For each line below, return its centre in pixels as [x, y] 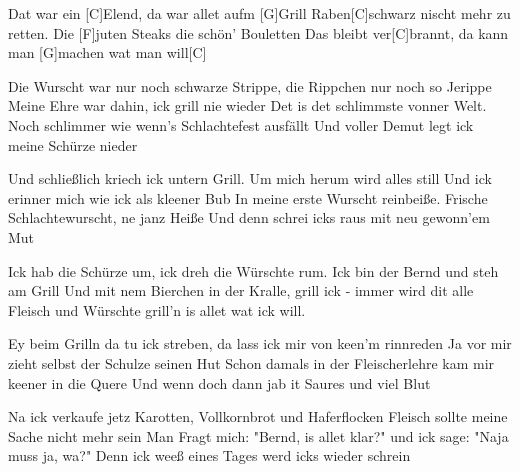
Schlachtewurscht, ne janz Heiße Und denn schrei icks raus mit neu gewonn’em [249, 217]
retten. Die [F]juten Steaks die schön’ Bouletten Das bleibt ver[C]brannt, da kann [258, 32]
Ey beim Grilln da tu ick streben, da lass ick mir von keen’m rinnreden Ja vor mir [260, 343]
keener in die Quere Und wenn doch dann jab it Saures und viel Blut [219, 382]
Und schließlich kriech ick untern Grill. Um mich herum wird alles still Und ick [250, 178]
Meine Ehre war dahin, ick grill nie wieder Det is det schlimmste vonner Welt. [247, 105]
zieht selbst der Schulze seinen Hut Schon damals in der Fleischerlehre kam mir [251, 362]
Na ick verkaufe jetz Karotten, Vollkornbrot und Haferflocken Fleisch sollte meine [258, 416]
